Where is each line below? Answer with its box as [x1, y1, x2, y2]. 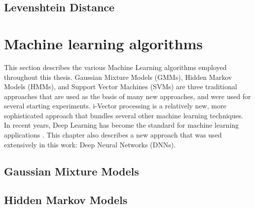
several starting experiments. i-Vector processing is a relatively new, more [4, 101, 226, 111]
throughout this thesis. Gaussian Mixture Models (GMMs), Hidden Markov [4, 71, 232, 82]
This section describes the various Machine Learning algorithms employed [4, 62, 227, 72]
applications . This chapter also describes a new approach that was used [4, 130, 222, 140]
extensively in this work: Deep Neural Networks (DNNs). [4, 139, 176, 149]
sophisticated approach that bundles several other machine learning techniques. [4, 110, 244, 120]
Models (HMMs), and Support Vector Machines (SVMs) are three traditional [4, 81, 237, 92]
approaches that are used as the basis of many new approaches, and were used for [4, 91, 251, 101]
